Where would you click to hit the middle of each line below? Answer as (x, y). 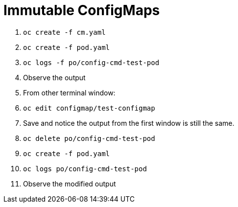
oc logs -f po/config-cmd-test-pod (91, 62)
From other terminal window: (69, 92)
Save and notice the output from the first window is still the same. (129, 123)
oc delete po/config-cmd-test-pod (89, 138)
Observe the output (54, 77)
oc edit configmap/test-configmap (89, 108)
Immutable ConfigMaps (82, 10)
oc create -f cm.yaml (64, 32)
